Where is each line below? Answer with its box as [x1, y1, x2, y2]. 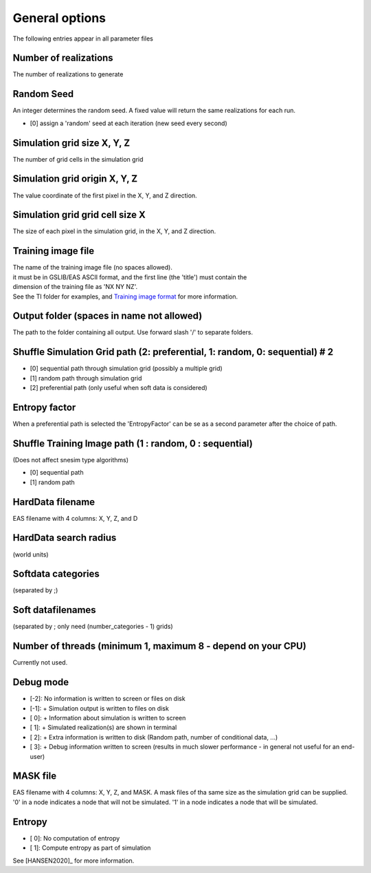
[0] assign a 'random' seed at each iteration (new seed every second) [30, 119, 227, 127]
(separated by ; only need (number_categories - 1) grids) [12, 623, 173, 631]
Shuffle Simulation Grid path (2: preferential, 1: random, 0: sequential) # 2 [12, 346, 333, 358]
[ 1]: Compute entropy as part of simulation [30, 843, 151, 852]
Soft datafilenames [12, 604, 96, 616]
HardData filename [12, 496, 95, 508]
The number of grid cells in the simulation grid [12, 155, 144, 163]
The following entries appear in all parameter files [12, 34, 154, 43]
